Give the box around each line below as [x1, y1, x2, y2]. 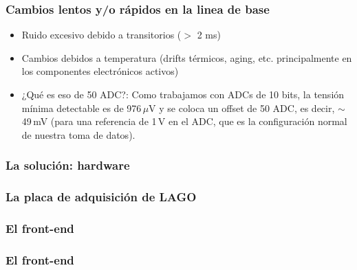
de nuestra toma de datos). [21, 127, 136, 142]
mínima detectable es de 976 [21, 100, 142, 115]
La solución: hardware [6, 157, 130, 174]
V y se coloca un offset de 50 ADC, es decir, [149, 100, 335, 115]
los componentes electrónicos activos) [21, 64, 179, 78]
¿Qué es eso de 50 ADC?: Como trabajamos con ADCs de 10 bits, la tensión [21, 87, 345, 101]
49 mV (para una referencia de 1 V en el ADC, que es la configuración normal [21, 114, 347, 128]
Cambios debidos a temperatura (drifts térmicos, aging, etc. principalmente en [21, 50, 352, 65]
